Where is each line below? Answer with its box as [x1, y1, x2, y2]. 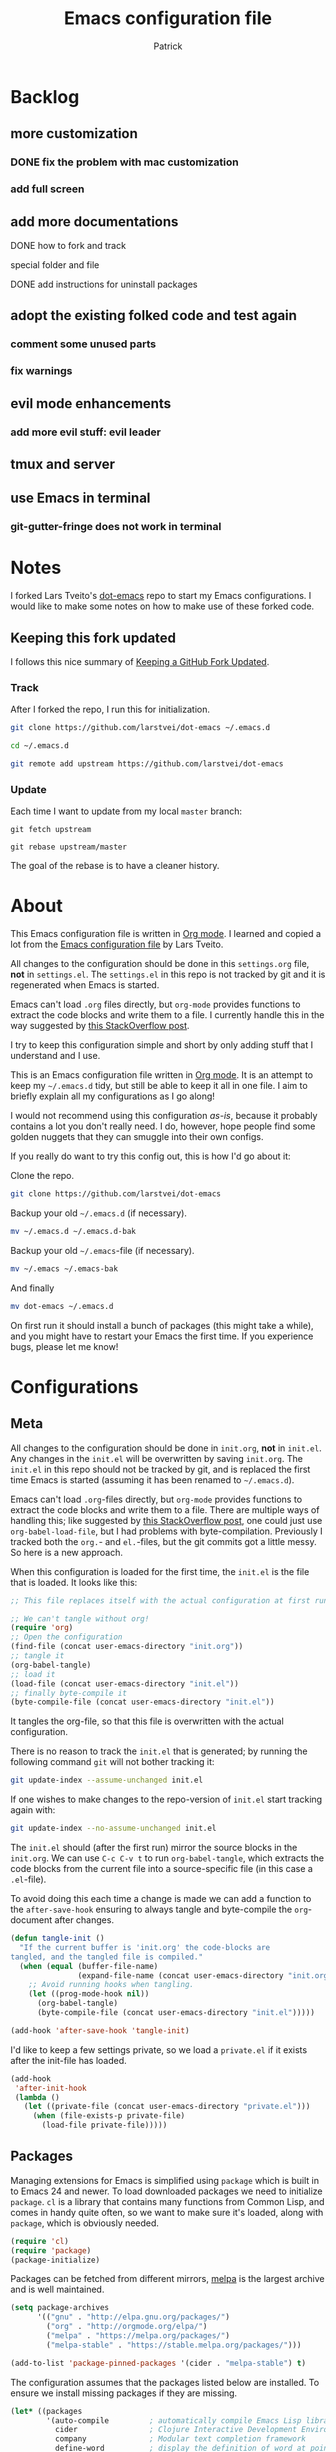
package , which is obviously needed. [10, 2217, 160, 2229]
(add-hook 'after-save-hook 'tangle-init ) [10, 2025, 190, 2036]
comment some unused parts [10, 337, 157, 351]
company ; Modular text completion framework [54, 2434, 307, 2444]
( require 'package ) [10, 2245, 92, 2256]
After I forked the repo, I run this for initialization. [10, 703, 210, 716]
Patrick [153, 40, 183, 52]
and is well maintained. [10, 2283, 105, 2296]
